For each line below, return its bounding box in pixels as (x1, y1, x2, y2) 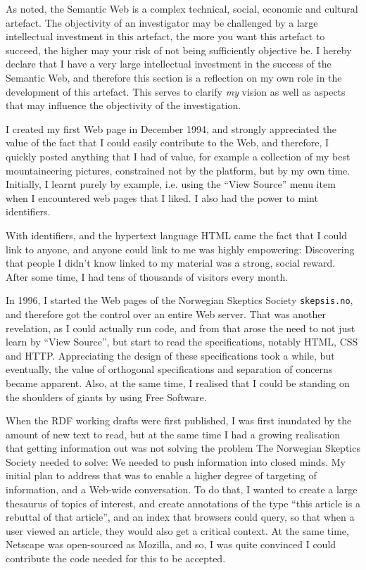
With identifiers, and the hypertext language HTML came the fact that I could (6, 227, 347, 242)
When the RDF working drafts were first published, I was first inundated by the (6, 413, 352, 428)
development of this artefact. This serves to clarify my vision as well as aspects (6, 84, 346, 99)
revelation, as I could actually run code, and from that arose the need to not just (6, 320, 355, 335)
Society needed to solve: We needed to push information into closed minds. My (6, 454, 346, 469)
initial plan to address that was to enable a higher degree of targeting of (6, 468, 317, 483)
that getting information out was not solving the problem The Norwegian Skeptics (6, 441, 360, 455)
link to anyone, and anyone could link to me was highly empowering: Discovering (6, 241, 355, 256)
